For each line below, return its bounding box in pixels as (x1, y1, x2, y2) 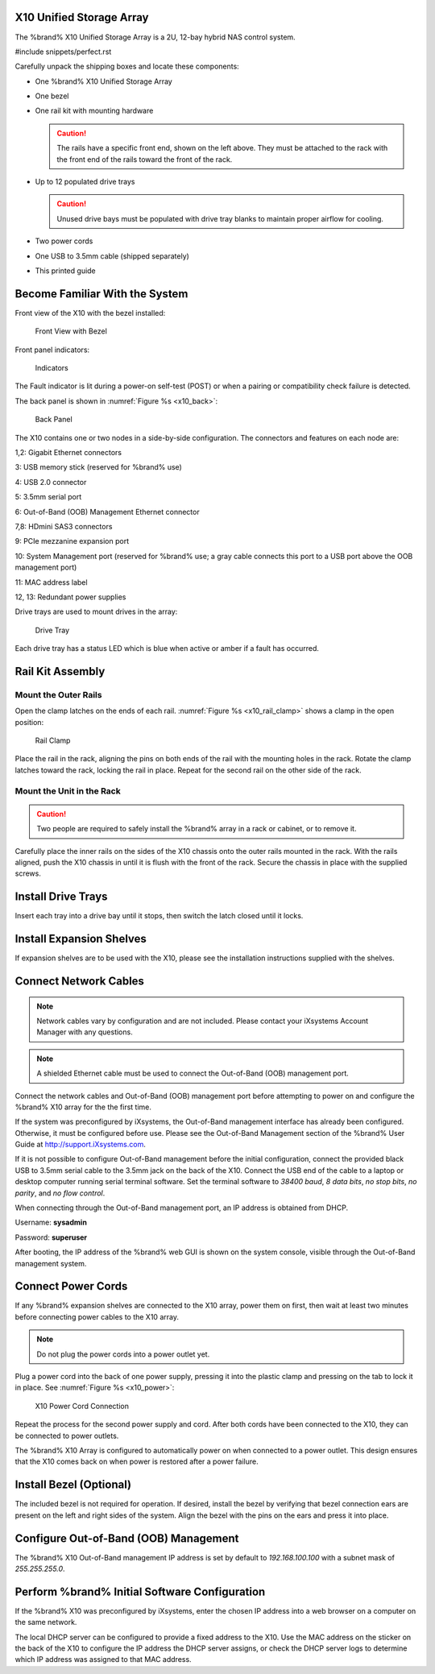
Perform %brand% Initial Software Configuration (14, 1585, 266, 1598)
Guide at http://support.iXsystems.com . (14, 1140, 147, 1150)
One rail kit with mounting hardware (35, 106, 154, 116)
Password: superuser (14, 1233, 88, 1242)
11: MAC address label (14, 577, 88, 587)
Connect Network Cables (14, 974, 145, 988)
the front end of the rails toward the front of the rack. (56, 154, 233, 164)
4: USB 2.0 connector (14, 477, 87, 487)
